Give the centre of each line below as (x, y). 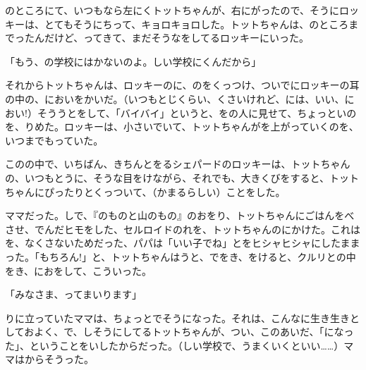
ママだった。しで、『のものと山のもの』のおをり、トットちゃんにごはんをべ (180, 215)
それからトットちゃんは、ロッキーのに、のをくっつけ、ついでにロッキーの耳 (182, 85)
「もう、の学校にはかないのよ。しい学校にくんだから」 (133, 61)
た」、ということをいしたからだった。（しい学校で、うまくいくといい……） (175, 345)
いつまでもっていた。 (54, 140)
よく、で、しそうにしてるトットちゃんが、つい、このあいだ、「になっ (194, 332)
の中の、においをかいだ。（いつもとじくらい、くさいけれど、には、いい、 (175, 98)
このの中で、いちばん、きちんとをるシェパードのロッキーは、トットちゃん (178, 164)
